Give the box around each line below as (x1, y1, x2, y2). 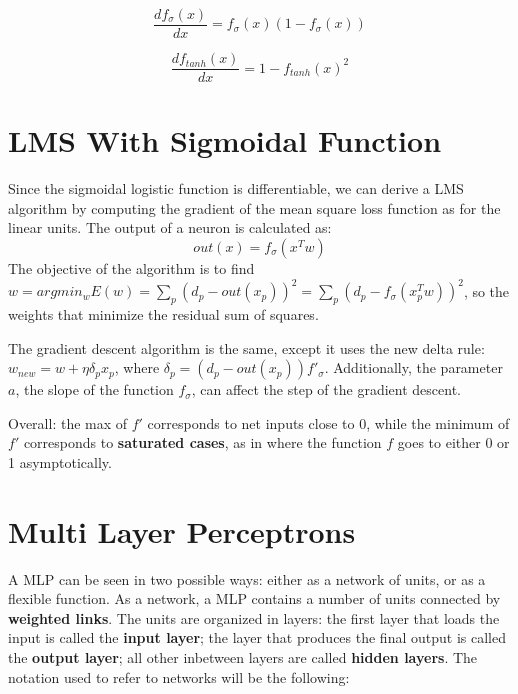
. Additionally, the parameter (324, 357, 503, 378)
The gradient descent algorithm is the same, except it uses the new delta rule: (8, 337, 485, 358)
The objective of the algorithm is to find (8, 258, 255, 279)
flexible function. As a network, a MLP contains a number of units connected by (8, 588, 501, 609)
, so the (463, 280, 510, 301)
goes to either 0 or (397, 432, 510, 453)
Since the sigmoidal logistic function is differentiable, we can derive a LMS (8, 178, 464, 199)
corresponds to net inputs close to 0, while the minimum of (147, 412, 510, 433)
